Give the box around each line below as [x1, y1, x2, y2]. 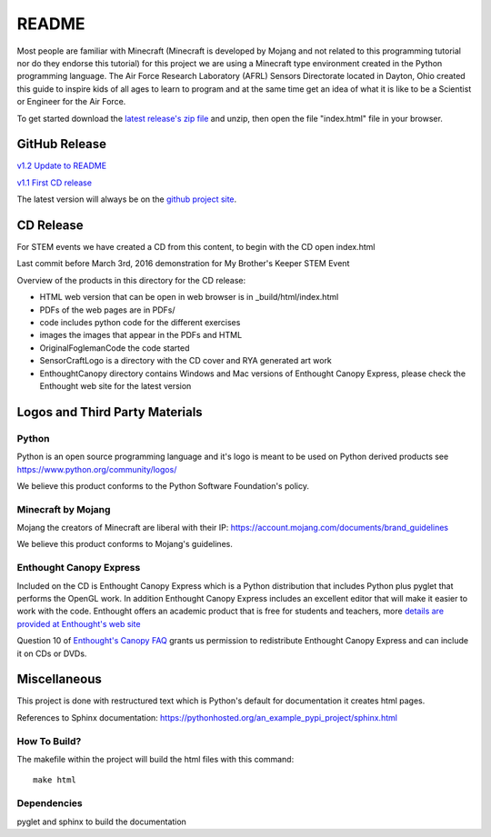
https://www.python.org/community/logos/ [16, 463, 177, 474]
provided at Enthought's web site [16, 618, 141, 629]
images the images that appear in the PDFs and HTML [39, 330, 243, 341]
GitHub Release [16, 136, 107, 152]
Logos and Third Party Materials [16, 404, 204, 420]
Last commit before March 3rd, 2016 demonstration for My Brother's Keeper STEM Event [16, 258, 350, 269]
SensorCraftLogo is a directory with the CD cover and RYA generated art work [39, 355, 332, 366]
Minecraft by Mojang [16, 503, 111, 515]
